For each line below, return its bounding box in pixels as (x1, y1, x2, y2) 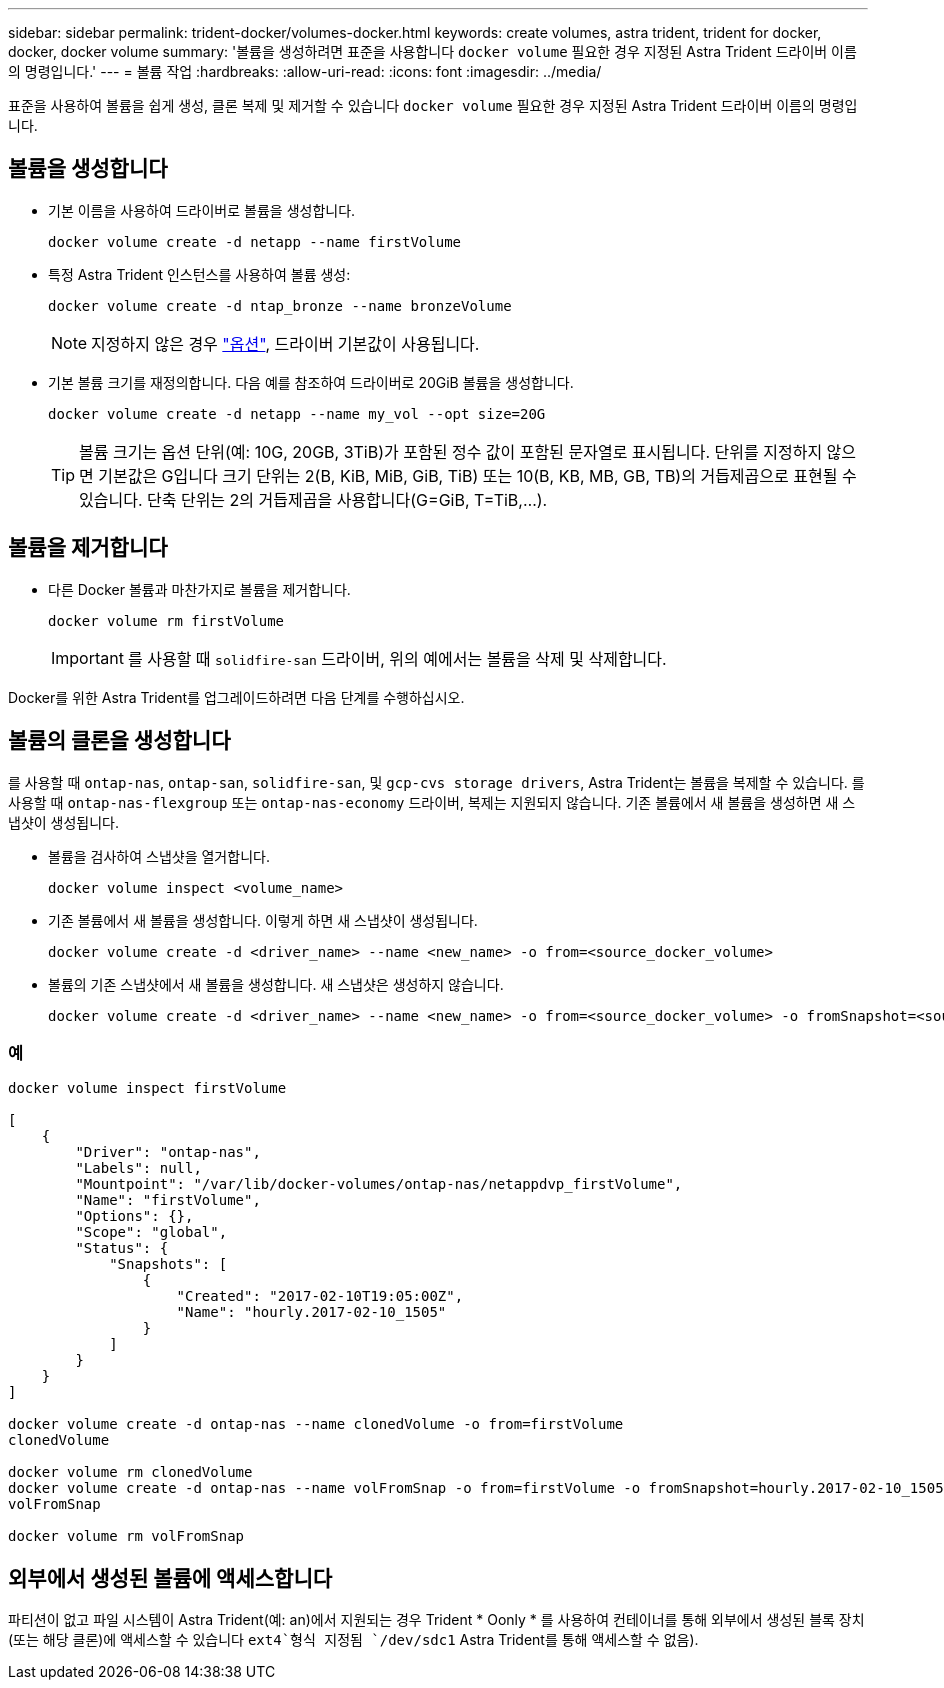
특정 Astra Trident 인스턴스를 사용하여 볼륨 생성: (48, 265, 351, 283)
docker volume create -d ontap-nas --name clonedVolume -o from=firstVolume (8, 1416, 624, 1433)
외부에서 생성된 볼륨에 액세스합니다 (8, 1565, 333, 1591)
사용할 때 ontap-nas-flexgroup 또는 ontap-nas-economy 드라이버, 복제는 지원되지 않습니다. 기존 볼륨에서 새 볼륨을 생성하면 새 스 (8, 793, 856, 811)
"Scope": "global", (75, 1224, 228, 1241)
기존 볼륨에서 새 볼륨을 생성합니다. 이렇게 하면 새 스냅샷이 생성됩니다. (48, 911, 478, 929)
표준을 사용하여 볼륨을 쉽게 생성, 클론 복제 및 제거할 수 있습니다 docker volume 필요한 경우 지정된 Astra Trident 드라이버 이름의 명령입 (8, 97, 858, 114)
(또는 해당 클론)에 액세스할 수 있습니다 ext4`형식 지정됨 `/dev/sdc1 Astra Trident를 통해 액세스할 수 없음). (8, 1631, 699, 1649)
